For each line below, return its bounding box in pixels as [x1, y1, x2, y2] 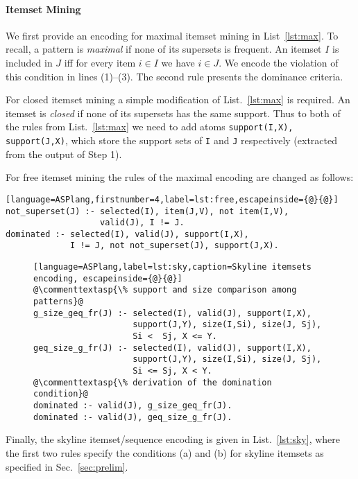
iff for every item [64, 55, 136, 69]
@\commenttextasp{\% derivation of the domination [33, 377, 272, 387]
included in [6, 55, 53, 69]
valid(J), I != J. [100, 218, 185, 228]
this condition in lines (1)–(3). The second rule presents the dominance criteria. [6, 69, 343, 83]
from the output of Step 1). [6, 146, 122, 161]
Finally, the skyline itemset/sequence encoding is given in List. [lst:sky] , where [6, 432, 341, 446]
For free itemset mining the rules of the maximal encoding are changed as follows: [6, 170, 354, 184]
